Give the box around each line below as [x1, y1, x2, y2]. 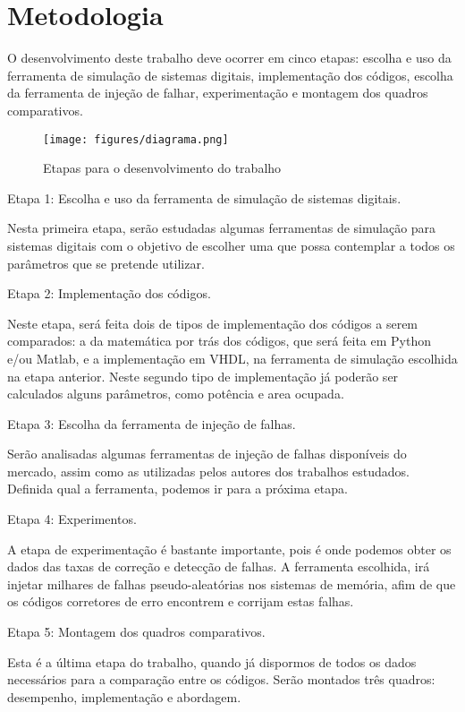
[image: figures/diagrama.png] [43, 133, 229, 146]
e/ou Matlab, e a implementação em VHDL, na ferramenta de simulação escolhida [7, 348, 458, 367]
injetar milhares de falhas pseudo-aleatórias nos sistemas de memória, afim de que [7, 574, 456, 593]
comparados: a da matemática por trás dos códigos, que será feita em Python [7, 331, 431, 350]
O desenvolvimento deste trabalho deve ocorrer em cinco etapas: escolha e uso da [7, 48, 452, 67]
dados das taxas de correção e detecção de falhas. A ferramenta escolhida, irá [7, 557, 430, 576]
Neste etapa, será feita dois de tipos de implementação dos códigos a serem [7, 313, 418, 332]
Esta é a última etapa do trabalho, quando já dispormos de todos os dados [7, 652, 417, 671]
